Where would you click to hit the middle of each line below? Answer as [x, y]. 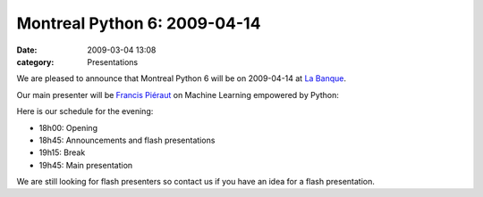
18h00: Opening [68, 127]
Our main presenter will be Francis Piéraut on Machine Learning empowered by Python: [178, 94]
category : [35, 62]
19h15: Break [62, 152]
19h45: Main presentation [86, 165]
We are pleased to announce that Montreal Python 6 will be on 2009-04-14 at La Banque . [181, 78]
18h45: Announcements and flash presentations [127, 140]
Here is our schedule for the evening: [85, 111]
